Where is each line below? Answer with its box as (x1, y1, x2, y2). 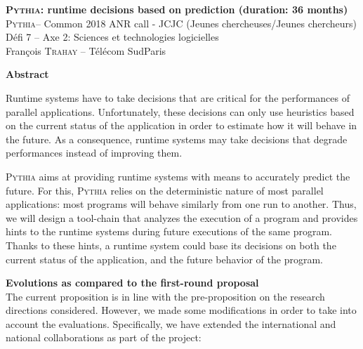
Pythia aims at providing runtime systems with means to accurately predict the (6, 169, 350, 183)
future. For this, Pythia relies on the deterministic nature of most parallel (6, 183, 324, 197)
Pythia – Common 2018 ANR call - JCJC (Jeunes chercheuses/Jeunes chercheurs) (6, 15, 357, 30)
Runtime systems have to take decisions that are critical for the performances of (6, 90, 350, 105)
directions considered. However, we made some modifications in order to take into (6, 303, 357, 317)
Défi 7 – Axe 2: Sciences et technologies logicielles (6, 29, 219, 44)
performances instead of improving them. (6, 145, 183, 160)
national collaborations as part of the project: (6, 330, 202, 345)
